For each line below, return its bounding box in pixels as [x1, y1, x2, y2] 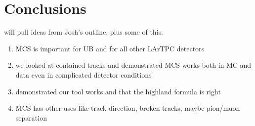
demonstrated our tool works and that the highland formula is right [15, 86, 221, 96]
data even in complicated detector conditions [15, 69, 152, 80]
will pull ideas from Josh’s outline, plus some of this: [4, 27, 163, 37]
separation [15, 112, 47, 123]
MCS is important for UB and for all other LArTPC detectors [15, 43, 205, 53]
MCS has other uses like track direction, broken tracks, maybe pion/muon [15, 103, 240, 113]
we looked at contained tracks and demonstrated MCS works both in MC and [15, 60, 252, 70]
